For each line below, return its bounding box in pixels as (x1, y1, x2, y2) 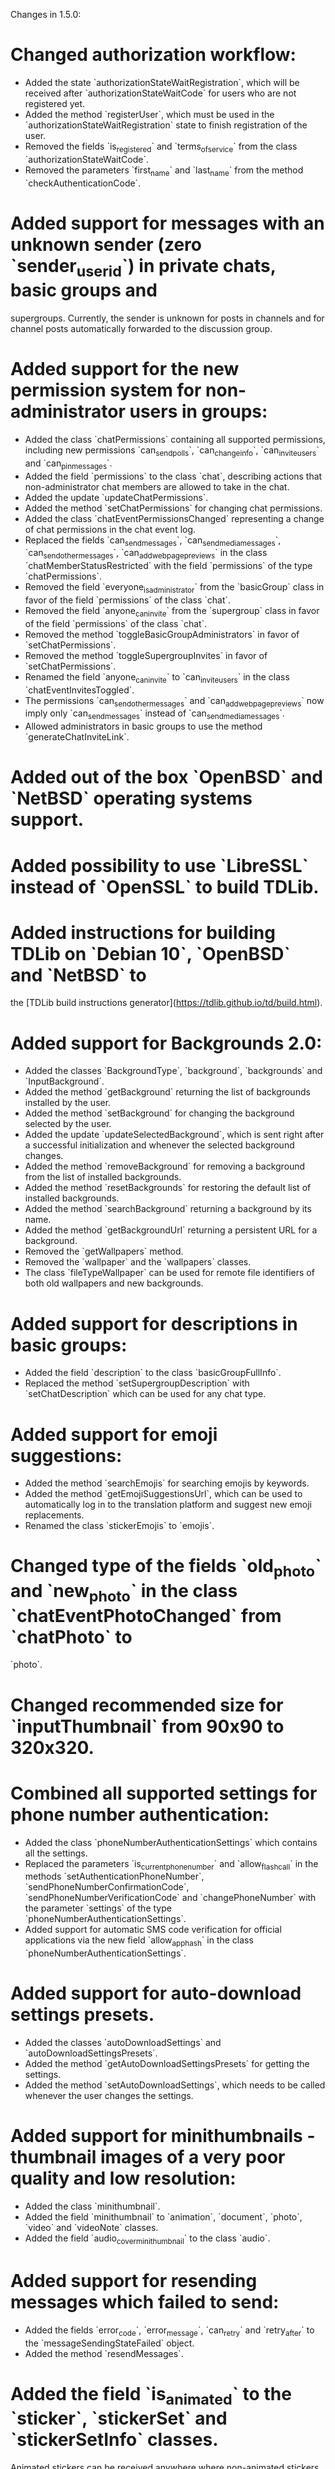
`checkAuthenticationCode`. (24, 177, 142, 189)
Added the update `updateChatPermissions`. (24, 491, 209, 503)
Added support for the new (10, 358, 240, 381)
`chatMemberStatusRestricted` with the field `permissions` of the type (24, 560, 313, 572)
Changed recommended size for (10, 1694, 284, 1716)
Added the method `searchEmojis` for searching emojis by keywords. (24, 1477, 310, 1489)
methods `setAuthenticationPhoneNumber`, (24, 1870, 205, 1883)
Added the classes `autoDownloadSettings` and (24, 2037, 222, 2049)
